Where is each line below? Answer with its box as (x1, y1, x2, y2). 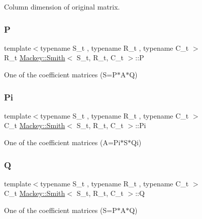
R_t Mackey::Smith (4, 52, 65, 63)
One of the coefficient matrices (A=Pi (4, 137, 121, 147)
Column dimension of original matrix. (4, 2, 120, 12)
